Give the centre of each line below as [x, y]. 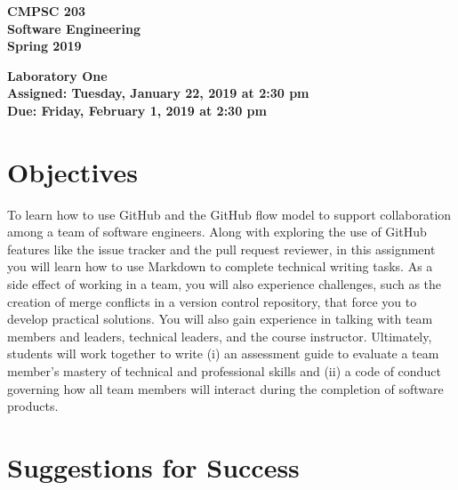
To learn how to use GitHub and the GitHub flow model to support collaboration [229, 214]
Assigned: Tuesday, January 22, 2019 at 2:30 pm [158, 93]
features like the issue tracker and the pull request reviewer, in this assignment [221, 249]
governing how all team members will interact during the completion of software [225, 388]
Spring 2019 [44, 46]
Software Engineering [74, 28]
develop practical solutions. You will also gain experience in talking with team [220, 319]
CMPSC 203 [47, 11]
